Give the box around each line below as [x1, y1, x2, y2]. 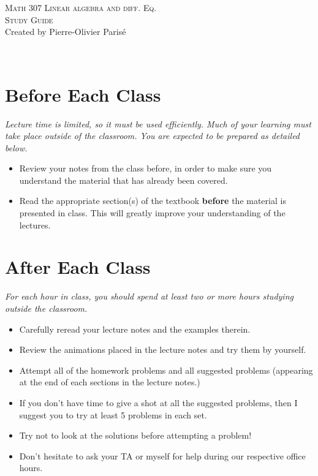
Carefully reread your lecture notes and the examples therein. [19, 322, 251, 335]
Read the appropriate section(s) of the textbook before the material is [19, 194, 286, 207]
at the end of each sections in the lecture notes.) [19, 376, 200, 388]
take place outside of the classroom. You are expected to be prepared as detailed [5, 129, 300, 142]
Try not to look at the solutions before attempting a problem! [19, 429, 252, 442]
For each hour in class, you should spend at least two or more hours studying [5, 290, 293, 303]
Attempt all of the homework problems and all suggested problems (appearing [19, 363, 313, 376]
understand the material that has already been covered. [19, 173, 228, 186]
